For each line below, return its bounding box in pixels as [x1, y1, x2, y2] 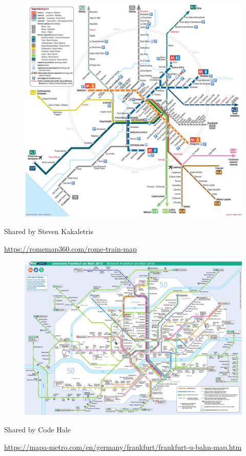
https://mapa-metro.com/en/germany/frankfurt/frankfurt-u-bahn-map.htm [4, 441, 242, 452]
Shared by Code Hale [4, 424, 71, 435]
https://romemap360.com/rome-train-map [4, 243, 137, 254]
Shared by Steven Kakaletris [4, 226, 94, 237]
